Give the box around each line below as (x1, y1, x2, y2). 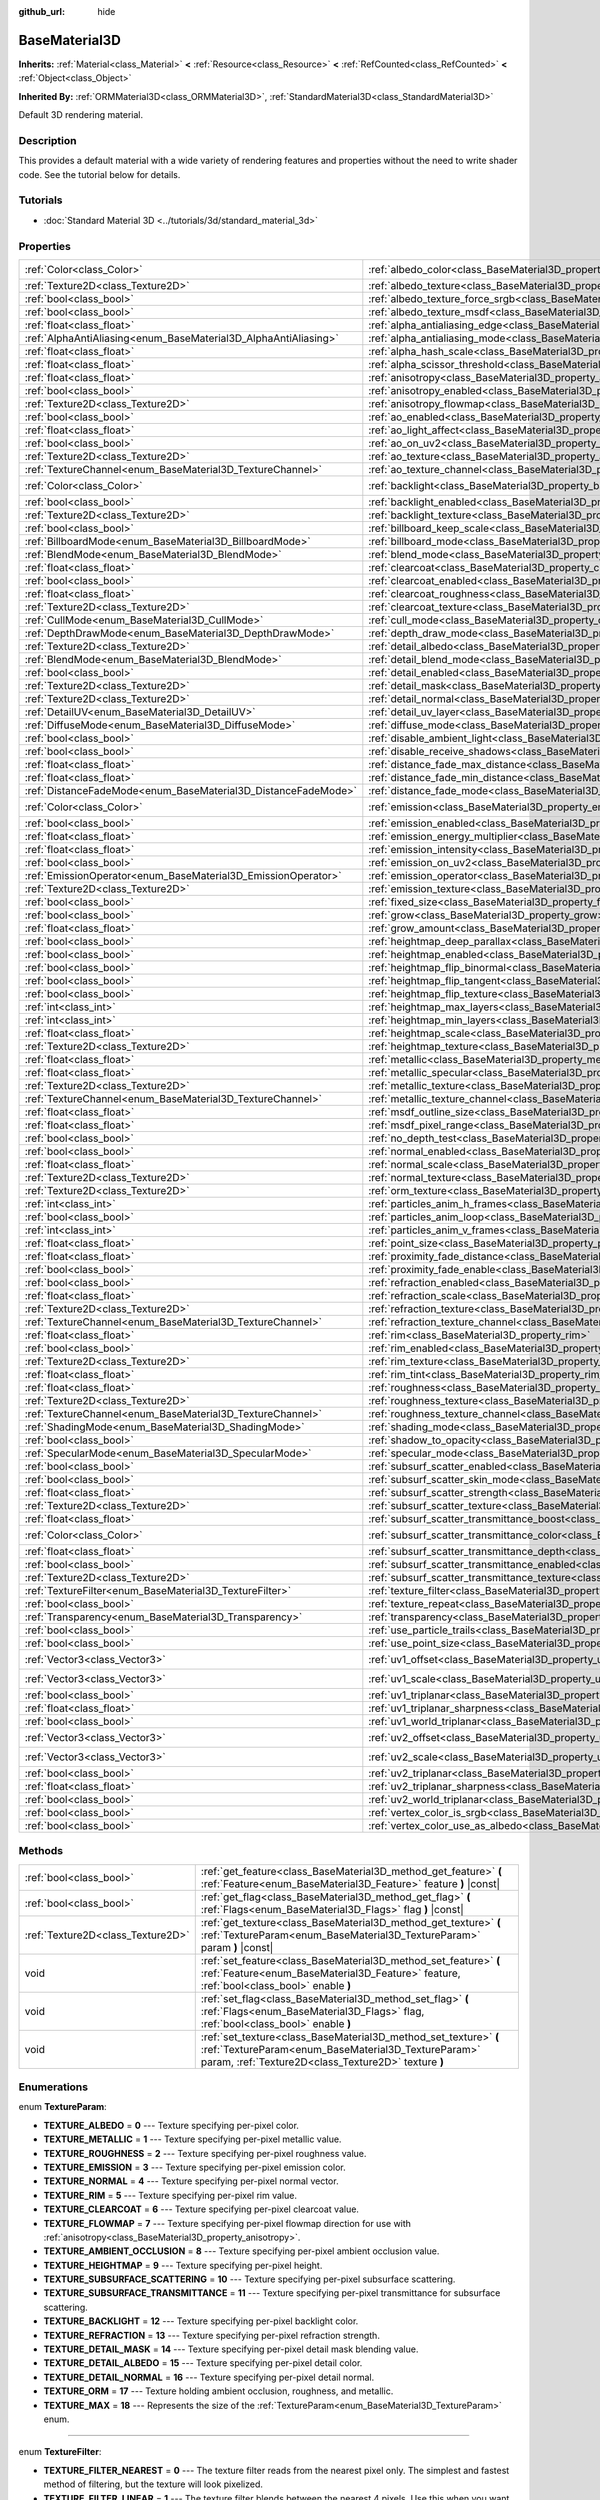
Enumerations (18, 2080, 89, 2094)
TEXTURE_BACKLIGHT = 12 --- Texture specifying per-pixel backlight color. (43, 2315, 359, 2327)
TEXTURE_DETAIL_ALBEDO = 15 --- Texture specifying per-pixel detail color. (43, 2357, 363, 2369)
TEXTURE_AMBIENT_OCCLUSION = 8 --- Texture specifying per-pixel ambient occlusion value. (43, 2245, 440, 2257)
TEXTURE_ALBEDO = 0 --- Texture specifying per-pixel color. (43, 2119, 300, 2131)
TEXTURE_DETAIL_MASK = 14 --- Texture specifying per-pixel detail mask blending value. (43, 2343, 419, 2355)
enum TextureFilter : (18, 2446, 102, 2458)
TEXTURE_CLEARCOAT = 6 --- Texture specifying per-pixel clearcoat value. (43, 2203, 360, 2215)
